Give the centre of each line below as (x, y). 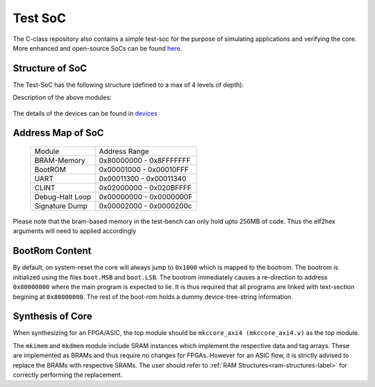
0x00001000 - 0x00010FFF (144, 170)
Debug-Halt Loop (63, 197)
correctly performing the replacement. (68, 375)
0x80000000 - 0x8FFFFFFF (145, 161)
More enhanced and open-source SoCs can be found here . (98, 48)
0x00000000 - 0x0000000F (146, 197)
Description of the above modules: (62, 98)
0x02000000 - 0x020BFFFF (145, 188)
